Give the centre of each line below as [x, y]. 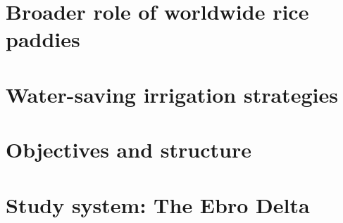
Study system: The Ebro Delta [158, 204]
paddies [43, 39]
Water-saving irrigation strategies [172, 94]
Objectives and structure [129, 149]
